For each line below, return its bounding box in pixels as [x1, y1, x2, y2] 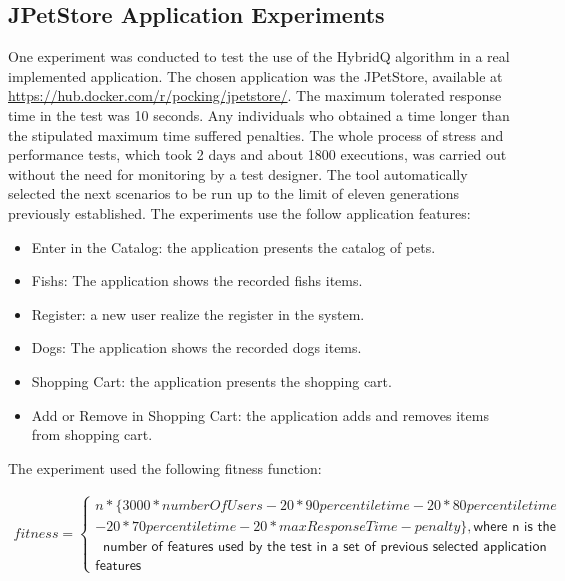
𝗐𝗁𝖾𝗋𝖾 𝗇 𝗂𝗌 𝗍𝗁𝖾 [473, 519, 556, 534]
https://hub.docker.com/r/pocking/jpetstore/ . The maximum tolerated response [8, 85, 502, 106]
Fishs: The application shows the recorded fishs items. [31, 270, 363, 291]
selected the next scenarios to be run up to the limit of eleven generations [8, 183, 460, 204]
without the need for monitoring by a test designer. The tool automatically [8, 163, 468, 184]
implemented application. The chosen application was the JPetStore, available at [8, 65, 503, 86]
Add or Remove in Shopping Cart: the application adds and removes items [31, 404, 489, 425]
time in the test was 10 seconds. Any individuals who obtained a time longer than [8, 104, 510, 125]
